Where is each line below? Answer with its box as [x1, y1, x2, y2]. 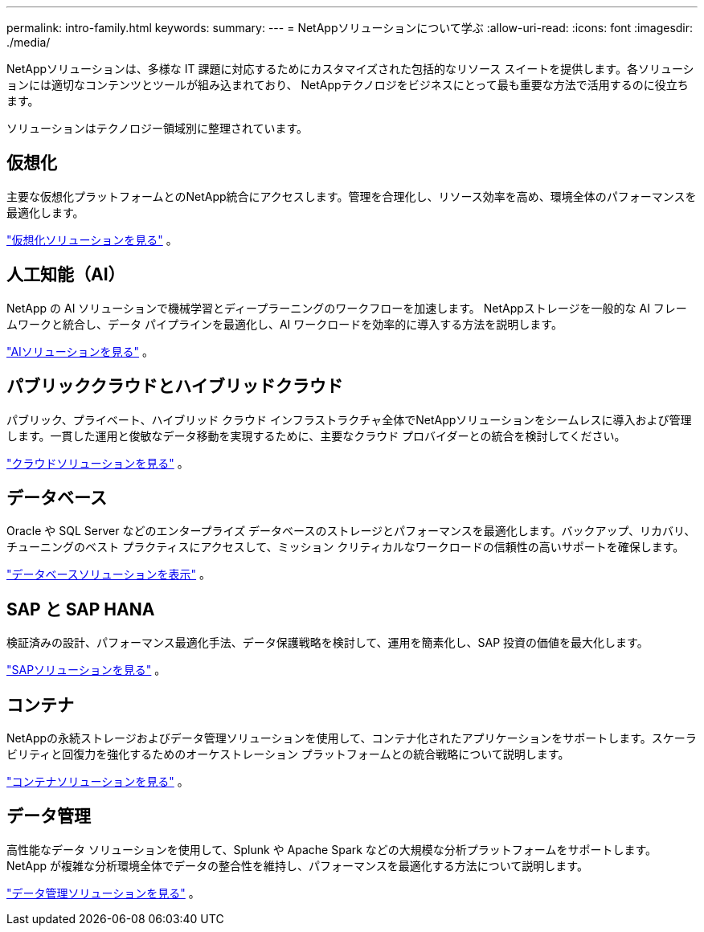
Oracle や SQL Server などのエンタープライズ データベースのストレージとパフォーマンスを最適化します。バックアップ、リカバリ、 [6, 524, 696, 538]
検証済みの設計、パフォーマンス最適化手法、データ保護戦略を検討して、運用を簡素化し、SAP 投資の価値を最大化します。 [6, 636, 649, 650]
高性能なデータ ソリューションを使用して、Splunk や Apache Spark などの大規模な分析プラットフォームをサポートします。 [6, 842, 657, 856]
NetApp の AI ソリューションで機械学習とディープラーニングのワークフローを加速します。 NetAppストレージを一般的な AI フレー [6, 300, 687, 315]
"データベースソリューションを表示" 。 [6, 567, 211, 582]
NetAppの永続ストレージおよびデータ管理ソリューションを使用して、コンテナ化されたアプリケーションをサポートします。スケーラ [6, 731, 697, 746]
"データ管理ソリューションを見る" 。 [6, 885, 200, 900]
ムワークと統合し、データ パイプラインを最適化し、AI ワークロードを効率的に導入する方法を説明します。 [6, 317, 563, 331]
